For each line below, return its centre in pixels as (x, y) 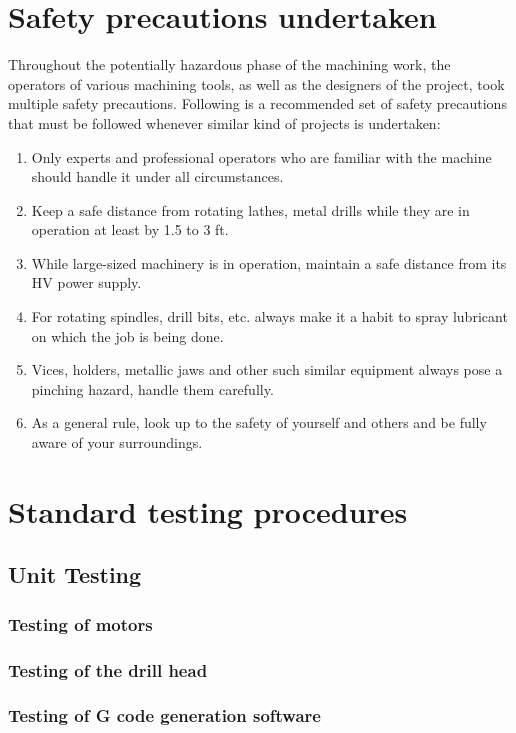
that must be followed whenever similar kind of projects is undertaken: (224, 122)
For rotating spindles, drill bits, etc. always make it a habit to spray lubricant (269, 316)
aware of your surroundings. (117, 442)
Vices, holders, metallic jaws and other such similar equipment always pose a (267, 369)
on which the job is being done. (127, 335)
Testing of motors (80, 623)
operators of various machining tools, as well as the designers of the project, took (256, 83)
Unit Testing (75, 574)
